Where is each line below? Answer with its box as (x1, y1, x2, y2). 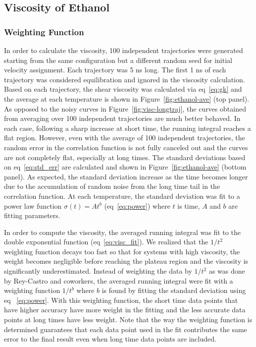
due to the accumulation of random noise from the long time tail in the (4, 181, 220, 191)
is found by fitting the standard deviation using (102, 285, 246, 295)
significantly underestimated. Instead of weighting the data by (4, 266, 192, 276)
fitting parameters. (4, 210, 60, 221)
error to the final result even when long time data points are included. (4, 334, 216, 344)
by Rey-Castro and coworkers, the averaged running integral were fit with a (4, 275, 233, 286)
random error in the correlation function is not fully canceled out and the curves (4, 142, 248, 152)
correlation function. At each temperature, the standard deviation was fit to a (4, 190, 240, 201)
